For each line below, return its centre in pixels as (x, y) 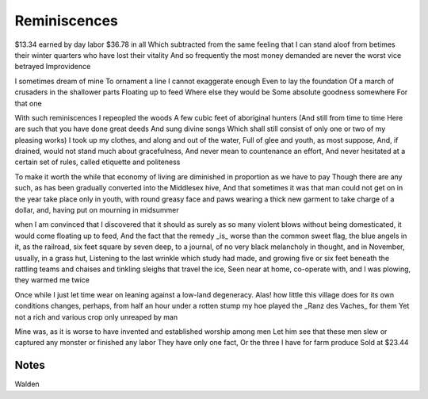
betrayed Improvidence (53, 67)
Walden (27, 384)
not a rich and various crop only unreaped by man (96, 317)
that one (29, 103)
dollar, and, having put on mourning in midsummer (97, 210)
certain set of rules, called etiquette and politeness (97, 162)
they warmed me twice (52, 280)
